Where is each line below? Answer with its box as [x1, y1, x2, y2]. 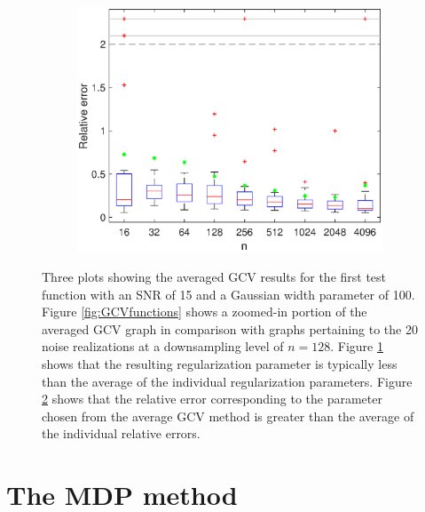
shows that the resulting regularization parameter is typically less [42, 355, 397, 373]
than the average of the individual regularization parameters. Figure [42, 372, 413, 390]
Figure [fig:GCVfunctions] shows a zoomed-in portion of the [42, 302, 367, 321]
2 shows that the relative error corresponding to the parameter [42, 389, 382, 408]
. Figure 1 [330, 337, 383, 356]
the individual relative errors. [42, 424, 201, 443]
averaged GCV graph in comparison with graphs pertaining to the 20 [42, 319, 418, 338]
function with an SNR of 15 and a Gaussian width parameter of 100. [42, 284, 415, 303]
